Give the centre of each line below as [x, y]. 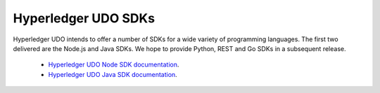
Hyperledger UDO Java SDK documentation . [113, 74]
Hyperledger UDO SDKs [84, 18]
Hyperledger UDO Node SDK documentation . [114, 65]
